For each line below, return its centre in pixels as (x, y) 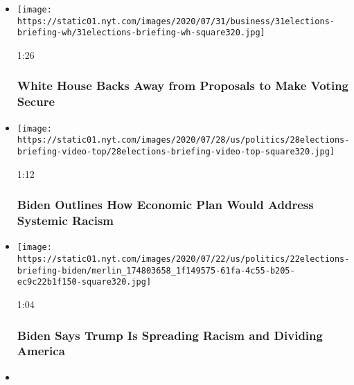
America (41, 351)
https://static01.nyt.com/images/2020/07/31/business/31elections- (176, 21)
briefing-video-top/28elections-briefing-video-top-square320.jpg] (176, 152)
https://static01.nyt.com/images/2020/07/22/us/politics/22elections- (183, 259)
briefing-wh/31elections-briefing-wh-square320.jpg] (141, 33)
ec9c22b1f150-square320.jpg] (84, 282)
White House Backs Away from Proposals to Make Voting (183, 86)
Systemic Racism (65, 221)
